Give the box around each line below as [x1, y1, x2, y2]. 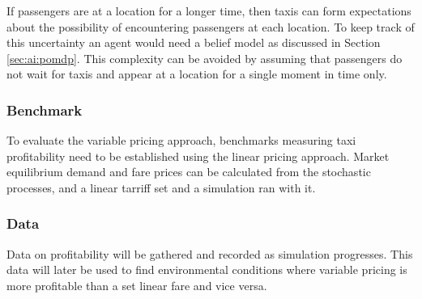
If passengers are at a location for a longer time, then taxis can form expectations [6, 2, 411, 19]
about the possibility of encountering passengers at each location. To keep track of [6, 18, 415, 35]
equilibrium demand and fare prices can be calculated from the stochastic [6, 163, 371, 180]
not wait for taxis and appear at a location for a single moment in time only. [6, 65, 387, 82]
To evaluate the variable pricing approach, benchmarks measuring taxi [6, 132, 356, 149]
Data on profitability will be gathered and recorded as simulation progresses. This [6, 245, 413, 262]
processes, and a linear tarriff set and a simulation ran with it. [6, 179, 316, 196]
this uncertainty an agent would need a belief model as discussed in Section [6, 34, 381, 51]
